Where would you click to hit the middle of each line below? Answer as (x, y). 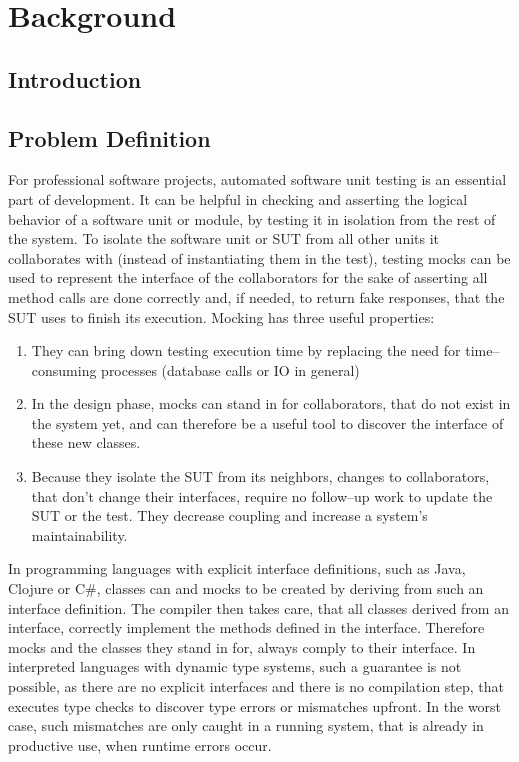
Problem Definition (109, 137)
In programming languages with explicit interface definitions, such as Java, (237, 568)
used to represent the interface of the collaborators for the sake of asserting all (248, 277)
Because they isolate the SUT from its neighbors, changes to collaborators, (260, 476)
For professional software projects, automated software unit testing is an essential (257, 179)
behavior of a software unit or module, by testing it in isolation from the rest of (252, 218)
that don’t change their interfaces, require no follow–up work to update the (262, 495)
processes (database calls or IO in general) (230, 369)
